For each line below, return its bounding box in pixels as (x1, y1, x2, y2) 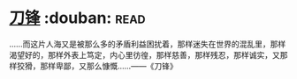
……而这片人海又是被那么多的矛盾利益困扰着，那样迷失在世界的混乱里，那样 (9, 39, 286, 49)
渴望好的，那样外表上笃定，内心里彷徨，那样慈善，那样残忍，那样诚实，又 (9, 49, 280, 60)
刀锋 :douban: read (9, 8, 146, 28)
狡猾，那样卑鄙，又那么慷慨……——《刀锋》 (16, 61, 179, 71)
